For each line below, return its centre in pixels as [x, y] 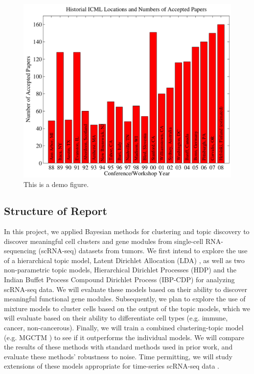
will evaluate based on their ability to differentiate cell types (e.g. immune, [116, 318]
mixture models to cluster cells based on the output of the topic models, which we [127, 308]
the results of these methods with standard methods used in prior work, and [118, 347]
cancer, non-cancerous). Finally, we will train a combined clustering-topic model [124, 327]
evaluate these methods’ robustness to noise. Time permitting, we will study [118, 356]
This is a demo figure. [56, 184]
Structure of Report [56, 211]
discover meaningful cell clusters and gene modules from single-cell [104, 241]
